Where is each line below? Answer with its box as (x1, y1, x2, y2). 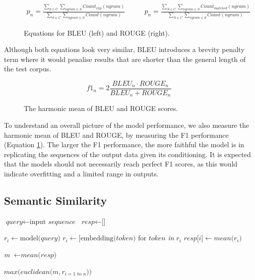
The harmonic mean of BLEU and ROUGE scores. (24, 103, 178, 113)
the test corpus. (4, 63, 52, 74)
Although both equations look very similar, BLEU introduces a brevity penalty (4, 44, 245, 55)
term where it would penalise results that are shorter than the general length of (4, 54, 246, 64)
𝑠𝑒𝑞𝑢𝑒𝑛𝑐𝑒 (48, 218, 76, 225)
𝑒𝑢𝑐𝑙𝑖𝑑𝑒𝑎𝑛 (20, 268, 50, 276)
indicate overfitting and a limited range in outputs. (4, 168, 159, 179)
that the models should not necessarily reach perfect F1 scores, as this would (4, 159, 238, 169)
